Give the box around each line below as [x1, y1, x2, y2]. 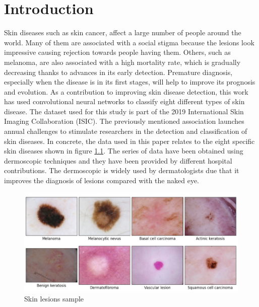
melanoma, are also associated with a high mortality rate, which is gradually [4, 56, 241, 67]
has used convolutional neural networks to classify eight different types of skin [4, 96, 245, 107]
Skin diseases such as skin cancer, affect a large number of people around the [4, 27, 241, 38]
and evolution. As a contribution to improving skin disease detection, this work [4, 86, 248, 97]
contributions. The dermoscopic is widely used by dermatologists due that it [4, 165, 239, 176]
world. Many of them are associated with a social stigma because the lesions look [4, 37, 254, 47]
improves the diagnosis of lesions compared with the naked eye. [4, 175, 199, 186]
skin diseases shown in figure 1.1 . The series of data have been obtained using [4, 145, 243, 156]
